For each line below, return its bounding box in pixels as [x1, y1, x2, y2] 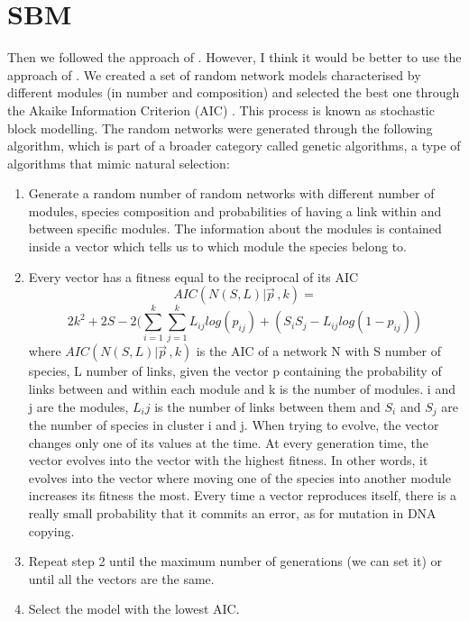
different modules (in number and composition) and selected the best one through [7, 83, 460, 102]
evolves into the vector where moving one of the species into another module [28, 468, 451, 487]
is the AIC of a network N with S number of [196, 342, 442, 361]
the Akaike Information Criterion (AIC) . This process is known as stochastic [7, 100, 435, 119]
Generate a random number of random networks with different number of [28, 184, 435, 203]
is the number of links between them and [154, 397, 381, 416]
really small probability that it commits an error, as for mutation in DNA [28, 503, 437, 522]
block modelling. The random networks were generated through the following [7, 118, 433, 137]
